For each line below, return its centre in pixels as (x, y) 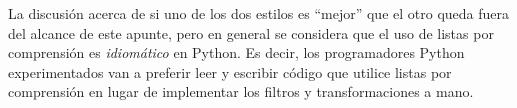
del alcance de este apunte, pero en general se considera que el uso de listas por (251, 32)
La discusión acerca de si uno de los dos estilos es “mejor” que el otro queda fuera (259, 13)
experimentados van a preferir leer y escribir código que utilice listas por (230, 71)
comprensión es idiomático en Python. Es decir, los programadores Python (236, 52)
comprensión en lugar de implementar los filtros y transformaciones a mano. (241, 91)
